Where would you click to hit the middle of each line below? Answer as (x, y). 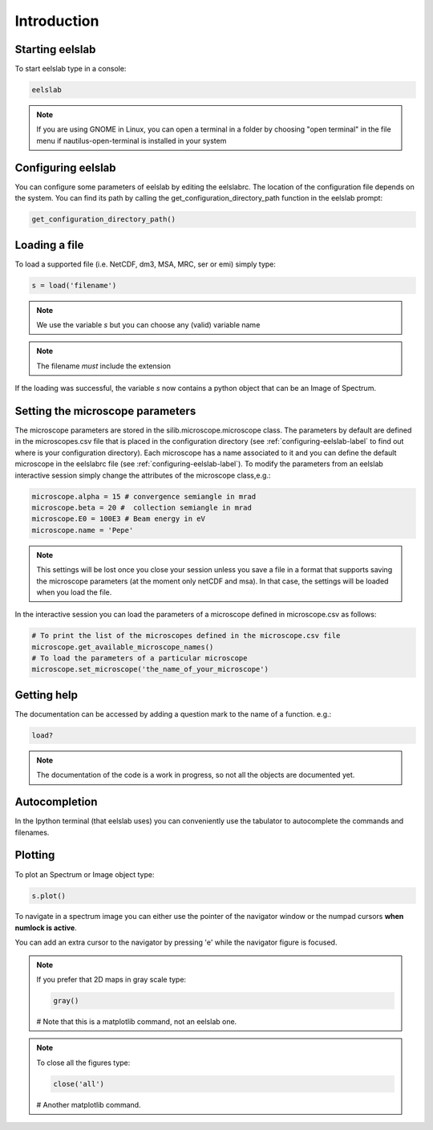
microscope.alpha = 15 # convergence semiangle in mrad (144, 496)
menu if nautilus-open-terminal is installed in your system (132, 140)
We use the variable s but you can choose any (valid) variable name (148, 324)
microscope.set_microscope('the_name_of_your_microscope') (150, 669)
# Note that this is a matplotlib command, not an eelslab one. (137, 1022)
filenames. (32, 832)
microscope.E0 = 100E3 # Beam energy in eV (119, 519)
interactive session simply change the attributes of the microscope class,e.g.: (143, 475)
